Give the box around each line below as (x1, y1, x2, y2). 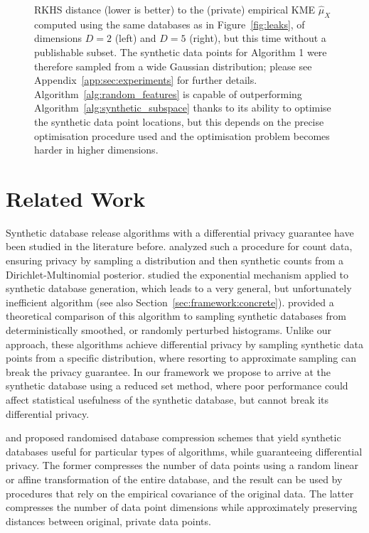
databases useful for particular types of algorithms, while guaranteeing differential (6, 443, 363, 458)
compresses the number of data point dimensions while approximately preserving (6, 500, 358, 515)
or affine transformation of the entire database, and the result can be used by (6, 471, 343, 486)
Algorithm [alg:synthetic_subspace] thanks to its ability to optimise (34, 100, 331, 115)
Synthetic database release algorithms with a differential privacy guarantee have (6, 225, 354, 239)
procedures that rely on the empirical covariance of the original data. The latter (6, 485, 354, 500)
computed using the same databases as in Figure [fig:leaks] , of (34, 16, 305, 31)
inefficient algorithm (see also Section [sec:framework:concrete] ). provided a (6, 294, 334, 309)
